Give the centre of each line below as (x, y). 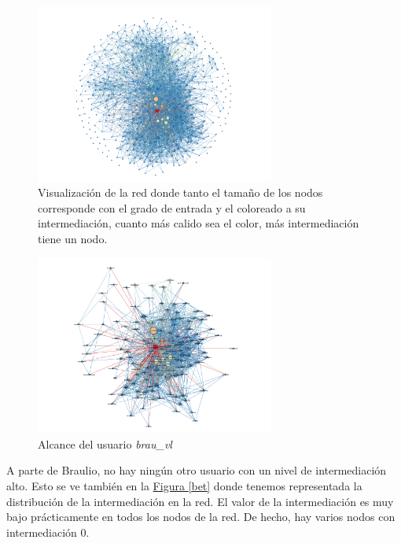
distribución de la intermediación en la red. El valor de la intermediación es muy (200, 501)
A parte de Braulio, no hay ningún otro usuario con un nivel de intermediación (197, 470)
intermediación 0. (48, 532)
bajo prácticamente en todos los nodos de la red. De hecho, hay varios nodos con (201, 517)
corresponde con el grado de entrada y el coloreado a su (172, 207)
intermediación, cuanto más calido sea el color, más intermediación (199, 223)
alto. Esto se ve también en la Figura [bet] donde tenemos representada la (184, 485)
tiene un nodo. (73, 238)
